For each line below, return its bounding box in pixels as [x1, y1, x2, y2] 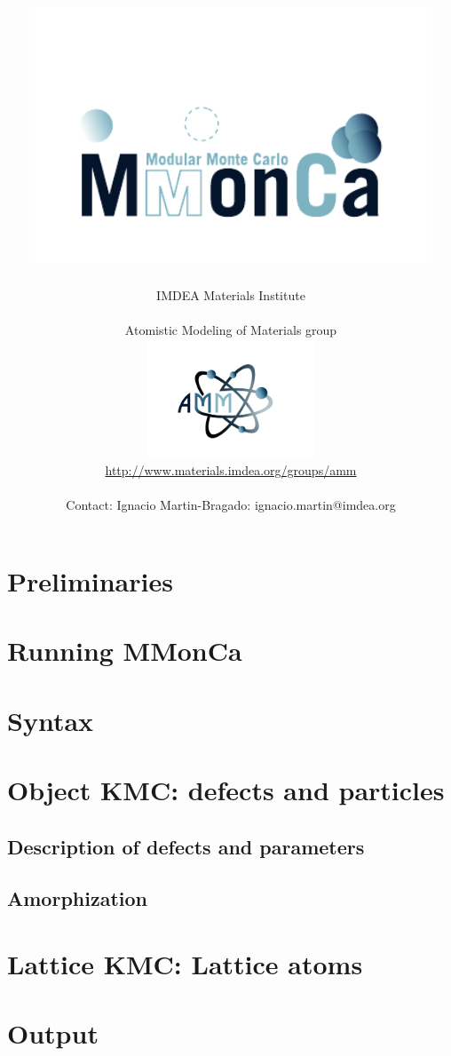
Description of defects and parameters [7, 832, 365, 860]
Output [7, 1015, 99, 1052]
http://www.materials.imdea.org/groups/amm [105, 461, 357, 480]
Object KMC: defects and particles [7, 772, 445, 808]
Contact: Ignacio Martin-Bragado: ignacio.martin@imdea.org [66, 496, 396, 514]
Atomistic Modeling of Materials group [124, 321, 337, 339]
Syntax [7, 702, 94, 738]
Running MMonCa [7, 632, 242, 669]
